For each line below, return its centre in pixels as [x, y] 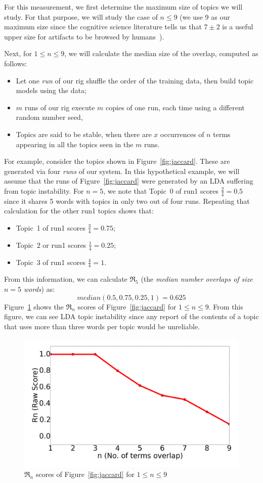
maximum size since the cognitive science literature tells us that [103, 27]
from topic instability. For [44, 190]
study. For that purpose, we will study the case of [81, 16]
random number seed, [49, 117]
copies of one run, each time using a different [175, 107]
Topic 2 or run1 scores [51, 245]
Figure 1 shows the [34, 306]
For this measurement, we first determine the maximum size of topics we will [123, 7]
